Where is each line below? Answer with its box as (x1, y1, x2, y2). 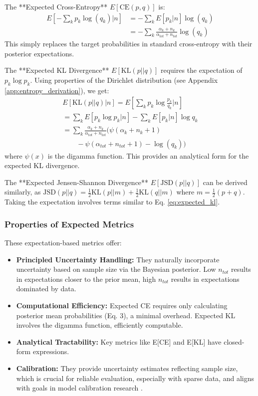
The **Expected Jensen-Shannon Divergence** (4, 177, 149, 187)
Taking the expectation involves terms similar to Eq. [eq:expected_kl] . (4, 197, 220, 207)
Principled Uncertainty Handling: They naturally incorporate (16, 254, 220, 264)
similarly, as (4, 187, 41, 197)
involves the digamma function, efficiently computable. (16, 320, 183, 330)
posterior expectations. (4, 48, 74, 58)
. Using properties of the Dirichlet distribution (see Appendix (30, 74, 218, 85)
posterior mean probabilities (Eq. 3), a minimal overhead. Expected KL (16, 310, 236, 320)
